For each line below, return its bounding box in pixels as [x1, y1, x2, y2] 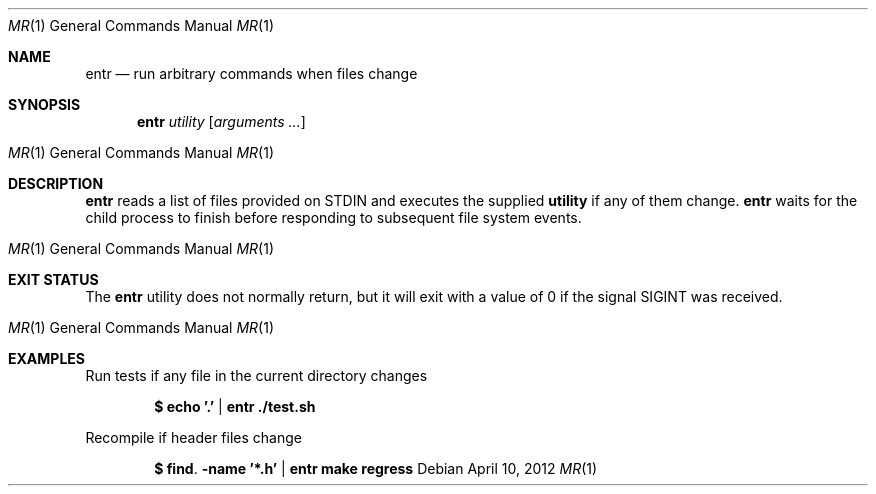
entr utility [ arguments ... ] [137, 113, 306, 130]
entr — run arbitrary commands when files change [85, 65, 418, 82]
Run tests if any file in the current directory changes [85, 367, 428, 384]
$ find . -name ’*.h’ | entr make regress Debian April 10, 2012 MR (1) [154, 460, 598, 477]
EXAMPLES [8, 350, 85, 367]
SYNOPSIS [8, 96, 81, 113]
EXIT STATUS [8, 271, 99, 288]
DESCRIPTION [8, 175, 104, 192]
